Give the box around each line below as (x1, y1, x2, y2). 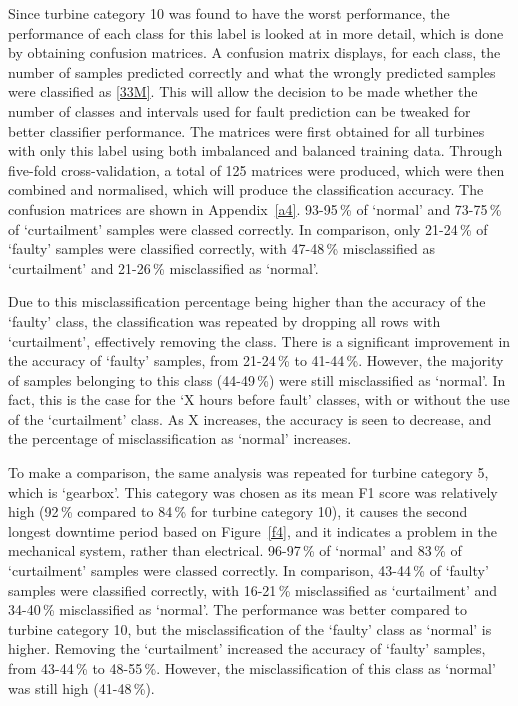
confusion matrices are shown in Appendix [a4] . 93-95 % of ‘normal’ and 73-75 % (8, 198, 502, 219)
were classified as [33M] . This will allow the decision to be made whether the (8, 81, 478, 102)
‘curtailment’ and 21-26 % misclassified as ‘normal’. (8, 257, 319, 278)
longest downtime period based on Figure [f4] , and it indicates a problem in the (8, 520, 498, 541)
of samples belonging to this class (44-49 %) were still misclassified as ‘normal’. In (8, 369, 506, 390)
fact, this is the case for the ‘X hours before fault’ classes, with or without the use (8, 389, 510, 410)
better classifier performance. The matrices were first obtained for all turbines (8, 120, 485, 141)
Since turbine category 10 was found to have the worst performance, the (8, 3, 450, 23)
